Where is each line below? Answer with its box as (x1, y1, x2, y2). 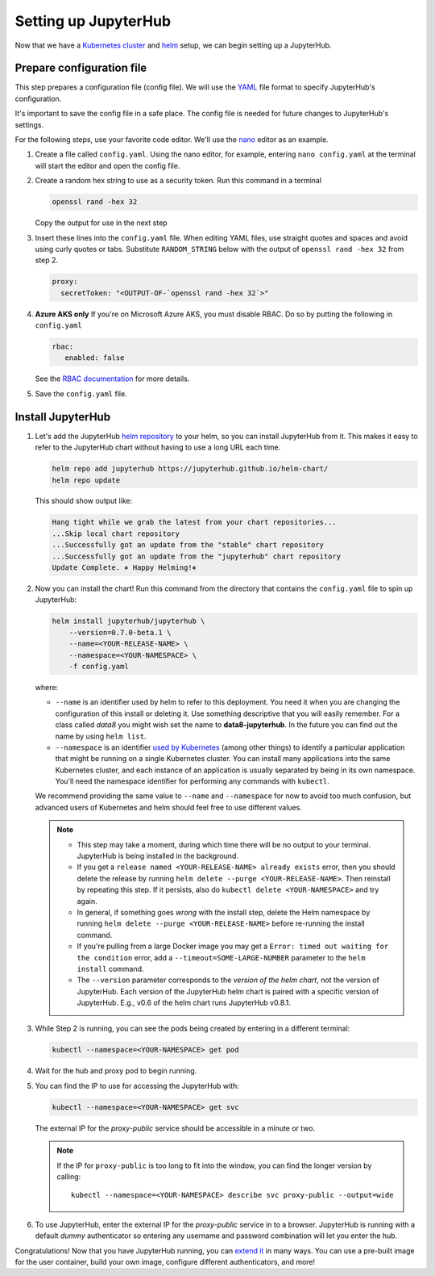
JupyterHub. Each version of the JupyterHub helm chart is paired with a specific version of (77, 986, 379, 996)
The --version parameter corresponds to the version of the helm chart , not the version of (77, 975, 380, 985)
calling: (56, 1171, 81, 1182)
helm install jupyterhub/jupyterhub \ (52, 617, 205, 625)
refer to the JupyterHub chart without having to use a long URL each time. (35, 442, 281, 452)
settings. (14, 119, 44, 129)
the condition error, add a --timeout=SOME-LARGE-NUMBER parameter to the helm (77, 952, 366, 962)
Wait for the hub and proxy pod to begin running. (35, 1066, 197, 1076)
